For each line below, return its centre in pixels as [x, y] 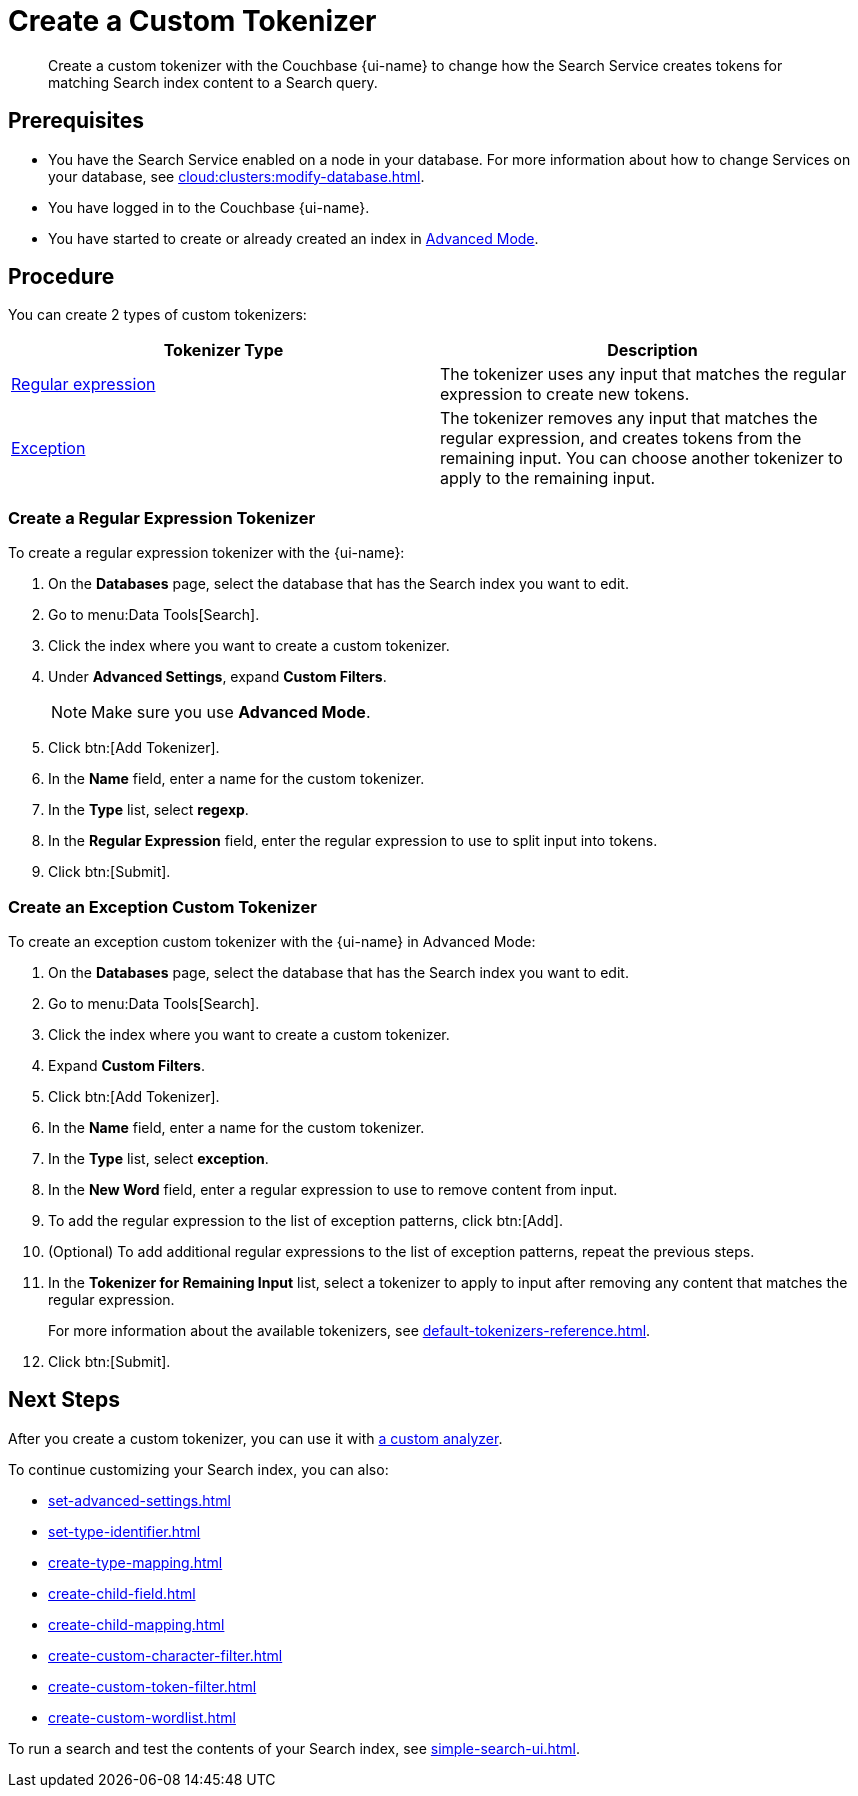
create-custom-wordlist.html [142, 1717]
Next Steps [64, 1400]
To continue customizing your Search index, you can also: [198, 1469]
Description [652, 350]
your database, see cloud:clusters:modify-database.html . [236, 176]
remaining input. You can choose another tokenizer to [641, 458]
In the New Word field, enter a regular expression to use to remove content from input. [333, 1189]
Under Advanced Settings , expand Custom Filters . [217, 677]
